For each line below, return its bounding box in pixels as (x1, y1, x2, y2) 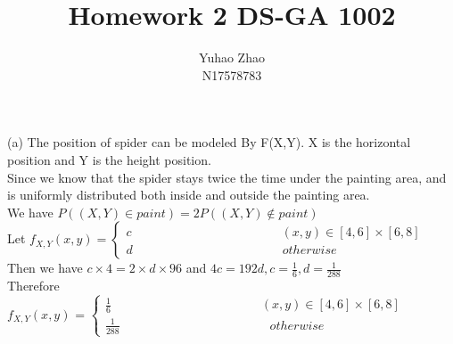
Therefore (7, 276, 60, 295)
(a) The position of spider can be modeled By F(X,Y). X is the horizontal (7, 133, 411, 152)
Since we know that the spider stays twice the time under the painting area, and (7, 168, 447, 186)
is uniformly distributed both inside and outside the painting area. (7, 185, 370, 204)
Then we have (7, 258, 83, 277)
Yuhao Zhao (199, 48, 265, 67)
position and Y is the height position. (7, 150, 211, 168)
